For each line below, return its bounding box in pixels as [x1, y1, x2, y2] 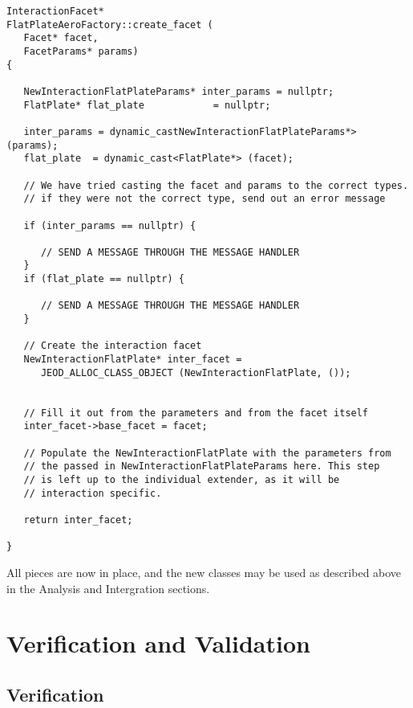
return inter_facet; [23, 514, 133, 526]
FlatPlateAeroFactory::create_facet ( [6, 18, 213, 31]
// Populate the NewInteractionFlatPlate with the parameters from [23, 447, 391, 459]
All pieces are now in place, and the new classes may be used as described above [6, 563, 402, 580]
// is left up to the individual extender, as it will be [23, 473, 340, 485]
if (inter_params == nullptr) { [23, 219, 196, 231]
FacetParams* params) [23, 45, 139, 57]
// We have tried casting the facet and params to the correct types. [23, 179, 409, 191]
